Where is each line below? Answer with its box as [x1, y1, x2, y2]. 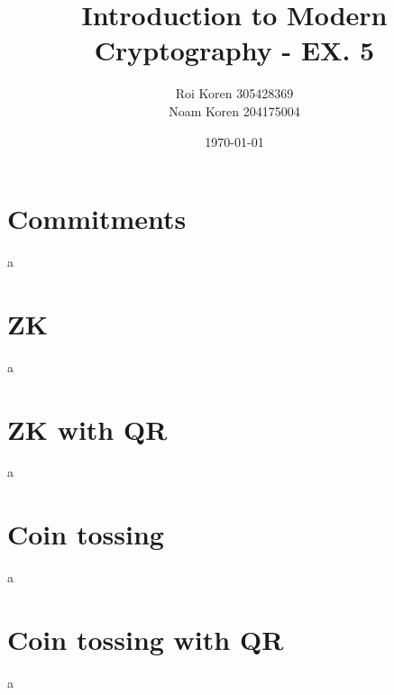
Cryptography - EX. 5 [94, 32, 375, 69]
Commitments [7, 200, 187, 237]
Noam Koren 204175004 [169, 101, 300, 120]
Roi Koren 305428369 [175, 84, 294, 103]
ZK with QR [7, 410, 168, 447]
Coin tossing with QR [7, 620, 284, 657]
